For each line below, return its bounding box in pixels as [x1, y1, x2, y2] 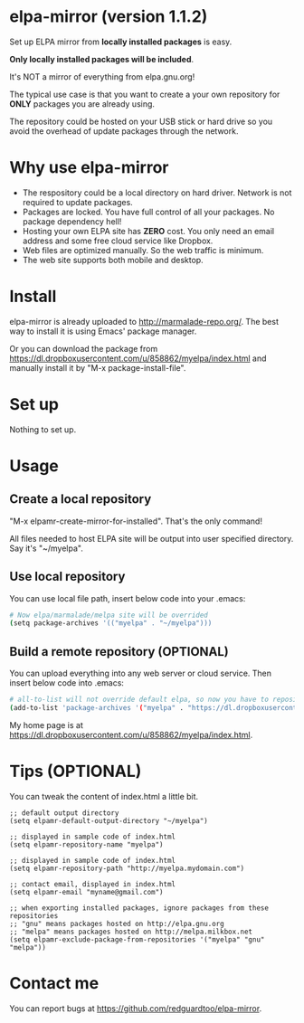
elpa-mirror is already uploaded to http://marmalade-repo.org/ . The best [9, 316, 279, 327]
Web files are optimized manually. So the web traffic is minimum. [22, 244, 264, 255]
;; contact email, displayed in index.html [9, 879, 176, 888]
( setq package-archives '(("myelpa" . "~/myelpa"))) [9, 619, 213, 628]
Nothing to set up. [9, 423, 77, 435]
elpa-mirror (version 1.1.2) [9, 6, 208, 27]
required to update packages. [22, 196, 133, 207]
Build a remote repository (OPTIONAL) [9, 644, 229, 659]
